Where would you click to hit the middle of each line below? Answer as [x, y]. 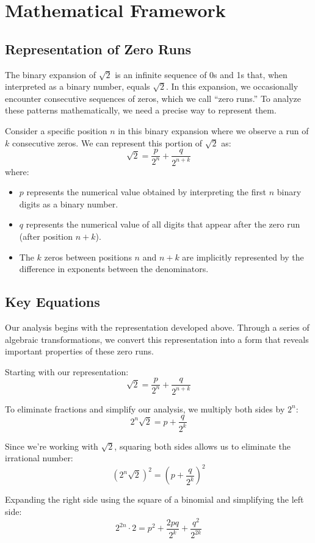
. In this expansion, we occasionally [232, 86]
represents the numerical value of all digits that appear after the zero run [163, 224]
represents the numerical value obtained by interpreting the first [146, 192]
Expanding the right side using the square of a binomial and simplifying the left [154, 499]
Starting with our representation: [67, 371]
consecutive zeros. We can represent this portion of [107, 142]
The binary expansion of [51, 74]
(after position [46, 236]
